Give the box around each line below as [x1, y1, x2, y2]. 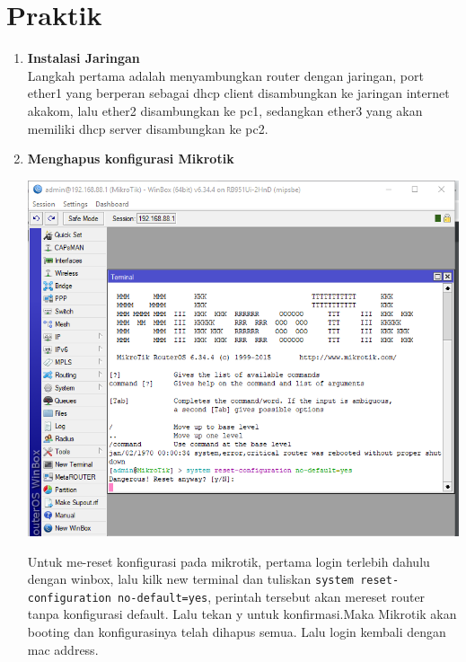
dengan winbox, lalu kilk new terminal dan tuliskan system [27, 569, 354, 588]
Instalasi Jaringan [27, 49, 140, 67]
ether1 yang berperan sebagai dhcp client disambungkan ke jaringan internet [27, 84, 450, 102]
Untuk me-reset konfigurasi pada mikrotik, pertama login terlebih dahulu [27, 552, 430, 570]
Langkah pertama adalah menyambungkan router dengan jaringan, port [27, 66, 424, 84]
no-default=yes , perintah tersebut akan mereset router [118, 587, 426, 605]
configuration [27, 591, 111, 605]
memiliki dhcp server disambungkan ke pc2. [27, 119, 268, 137]
